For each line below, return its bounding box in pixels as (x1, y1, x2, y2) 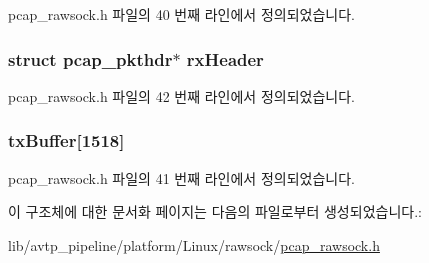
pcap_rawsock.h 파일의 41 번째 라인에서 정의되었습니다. (8, 167, 355, 188)
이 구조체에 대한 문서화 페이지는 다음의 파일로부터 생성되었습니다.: (8, 201, 422, 222)
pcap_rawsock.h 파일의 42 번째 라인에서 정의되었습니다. (8, 85, 355, 106)
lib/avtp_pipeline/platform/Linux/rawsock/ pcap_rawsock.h (8, 234, 380, 255)
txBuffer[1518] (8, 128, 125, 153)
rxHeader (186, 46, 264, 71)
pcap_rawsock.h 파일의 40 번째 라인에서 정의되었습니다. (8, 4, 355, 24)
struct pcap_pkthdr (8, 46, 173, 71)
